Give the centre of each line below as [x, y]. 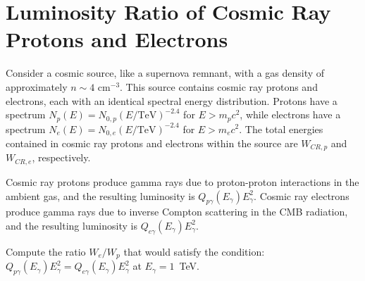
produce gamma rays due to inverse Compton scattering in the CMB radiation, [177, 212]
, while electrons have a [290, 114]
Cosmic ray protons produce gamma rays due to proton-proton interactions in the [182, 181]
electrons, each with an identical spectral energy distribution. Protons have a [172, 100]
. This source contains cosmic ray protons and [219, 86]
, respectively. [61, 157]
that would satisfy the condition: [194, 251]
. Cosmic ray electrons [302, 195]
